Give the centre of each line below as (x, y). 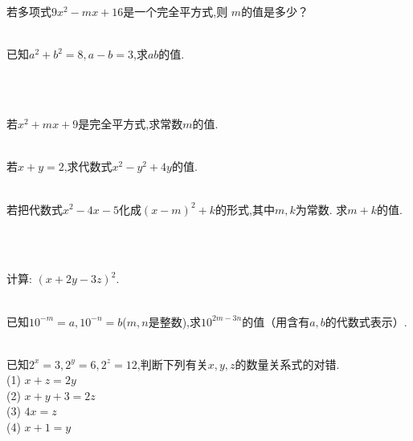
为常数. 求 (321, 209)
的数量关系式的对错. (287, 364)
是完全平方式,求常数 (131, 124)
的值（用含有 (276, 321)
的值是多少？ (275, 12)
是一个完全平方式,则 (176, 12)
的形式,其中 (245, 209)
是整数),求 (175, 321)
